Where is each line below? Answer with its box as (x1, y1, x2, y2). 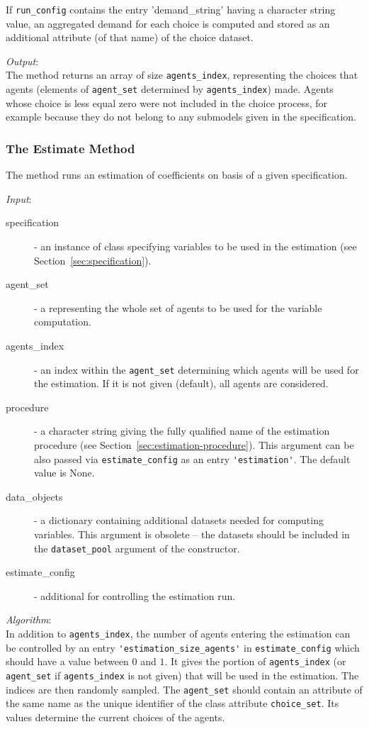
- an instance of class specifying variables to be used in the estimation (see (34, 238, 357, 253)
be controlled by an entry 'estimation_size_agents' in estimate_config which (6, 640, 360, 655)
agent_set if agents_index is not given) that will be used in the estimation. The (6, 667, 359, 682)
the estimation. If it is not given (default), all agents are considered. (34, 376, 329, 391)
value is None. (34, 465, 95, 480)
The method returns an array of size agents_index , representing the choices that (6, 67, 358, 82)
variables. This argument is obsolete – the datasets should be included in (34, 526, 350, 541)
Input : (6, 191, 32, 206)
